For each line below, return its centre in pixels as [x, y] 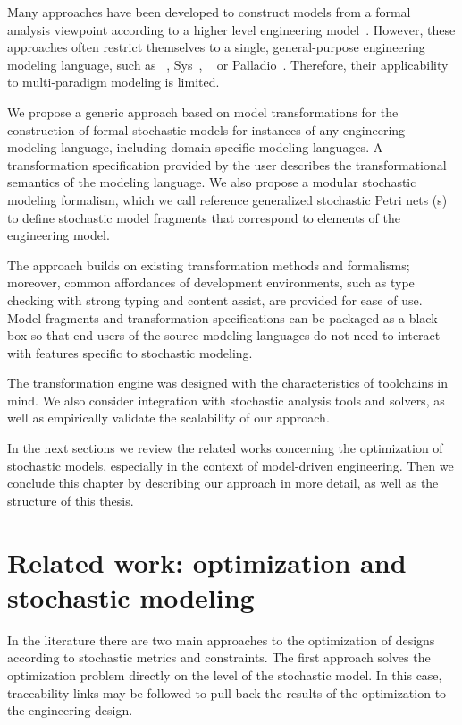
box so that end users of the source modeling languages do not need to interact [224, 335]
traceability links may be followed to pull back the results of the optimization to [227, 692]
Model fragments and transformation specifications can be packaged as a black [223, 317]
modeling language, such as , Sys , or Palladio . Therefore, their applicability [228, 64]
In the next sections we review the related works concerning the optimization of [225, 448]
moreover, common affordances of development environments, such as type [211, 282]
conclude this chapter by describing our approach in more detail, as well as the [223, 483]
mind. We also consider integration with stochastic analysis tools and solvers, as [226, 400]
